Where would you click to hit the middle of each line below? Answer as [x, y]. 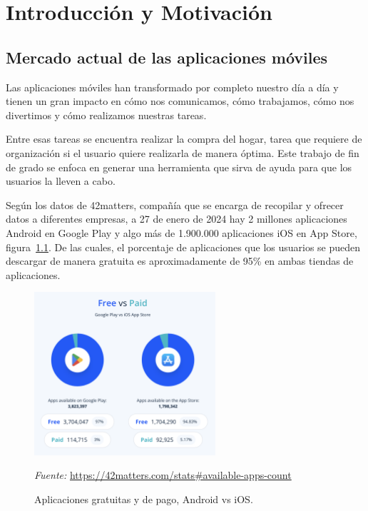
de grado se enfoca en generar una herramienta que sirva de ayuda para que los [179, 167]
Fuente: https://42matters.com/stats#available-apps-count [163, 475]
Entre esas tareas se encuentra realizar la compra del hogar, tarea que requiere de [184, 139]
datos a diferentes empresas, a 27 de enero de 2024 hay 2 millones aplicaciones [177, 219]
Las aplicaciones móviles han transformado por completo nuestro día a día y [172, 87]
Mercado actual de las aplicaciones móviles [167, 57]
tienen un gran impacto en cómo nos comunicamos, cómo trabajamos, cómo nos [180, 101]
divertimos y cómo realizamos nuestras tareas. [106, 115]
